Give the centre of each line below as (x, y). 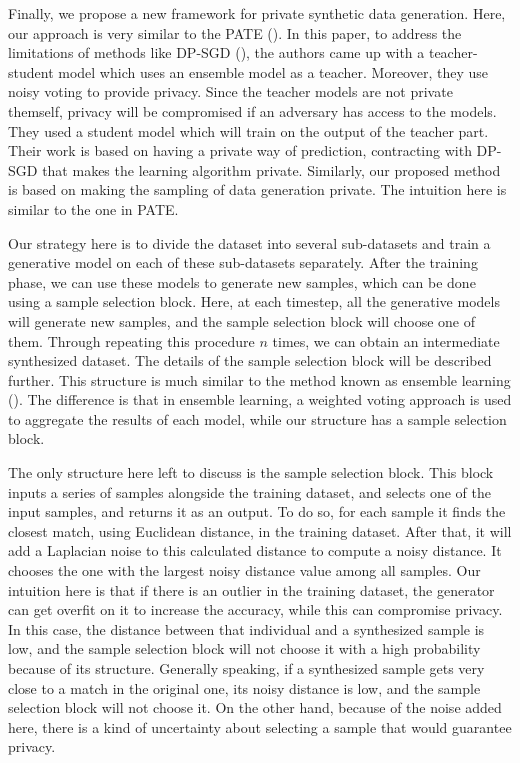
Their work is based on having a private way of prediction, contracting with (240, 150)
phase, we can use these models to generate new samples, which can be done (242, 281)
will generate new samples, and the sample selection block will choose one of (242, 320)
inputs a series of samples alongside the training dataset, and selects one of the (249, 491)
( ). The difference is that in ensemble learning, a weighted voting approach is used (260, 399)
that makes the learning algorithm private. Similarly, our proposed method (271, 169)
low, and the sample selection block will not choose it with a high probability (244, 648)
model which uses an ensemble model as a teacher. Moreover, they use (273, 71)
